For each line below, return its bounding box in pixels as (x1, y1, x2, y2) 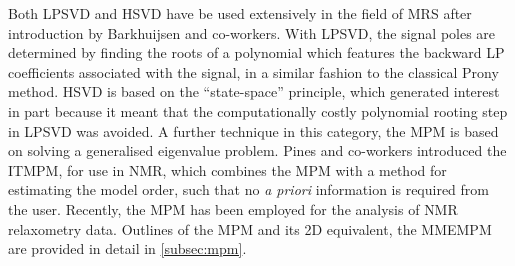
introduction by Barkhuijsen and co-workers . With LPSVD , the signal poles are (8, 22, 496, 43)
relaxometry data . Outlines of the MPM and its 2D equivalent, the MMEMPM (8, 218, 492, 239)
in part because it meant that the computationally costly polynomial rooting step (8, 100, 508, 121)
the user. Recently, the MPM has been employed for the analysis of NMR (8, 198, 458, 219)
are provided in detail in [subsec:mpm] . (8, 238, 247, 259)
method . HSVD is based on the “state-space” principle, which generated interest (8, 81, 500, 102)
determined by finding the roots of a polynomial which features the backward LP (8, 42, 505, 63)
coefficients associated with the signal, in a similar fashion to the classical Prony (8, 61, 499, 82)
